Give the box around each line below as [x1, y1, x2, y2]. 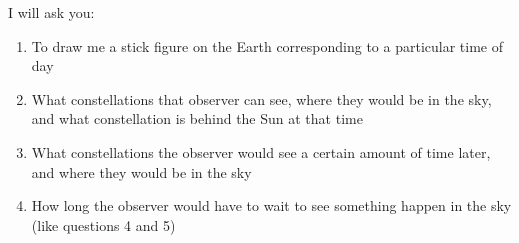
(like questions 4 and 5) [31, 214, 176, 235]
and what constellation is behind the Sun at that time [31, 108, 363, 129]
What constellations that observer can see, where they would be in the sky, [31, 88, 492, 109]
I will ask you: [8, 2, 95, 22]
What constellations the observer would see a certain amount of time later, [31, 141, 491, 162]
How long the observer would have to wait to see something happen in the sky [31, 195, 512, 216]
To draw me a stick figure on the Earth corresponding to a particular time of [31, 35, 503, 56]
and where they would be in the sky [31, 161, 252, 182]
